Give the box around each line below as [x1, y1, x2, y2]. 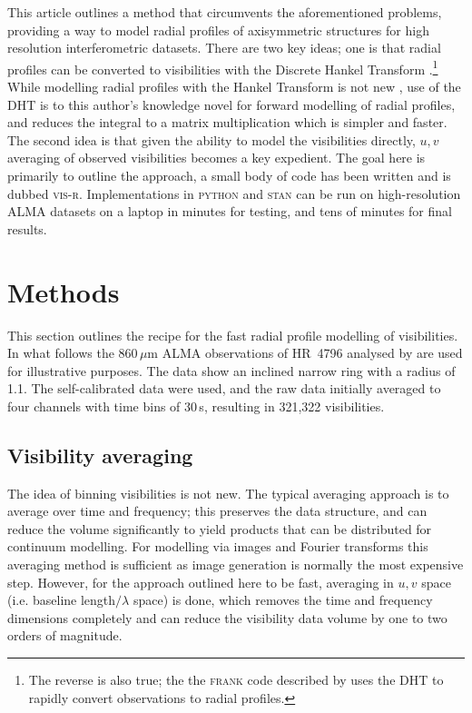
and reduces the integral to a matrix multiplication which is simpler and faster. [7, 113, 447, 132]
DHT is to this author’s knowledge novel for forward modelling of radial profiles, [7, 94, 456, 114]
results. [7, 219, 47, 238]
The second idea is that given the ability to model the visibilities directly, [7, 130, 416, 149]
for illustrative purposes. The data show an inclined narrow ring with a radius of [7, 361, 456, 380]
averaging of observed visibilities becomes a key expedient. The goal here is [7, 148, 426, 167]
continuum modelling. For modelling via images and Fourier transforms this [7, 537, 428, 556]
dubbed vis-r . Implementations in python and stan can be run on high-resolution [7, 183, 461, 203]
